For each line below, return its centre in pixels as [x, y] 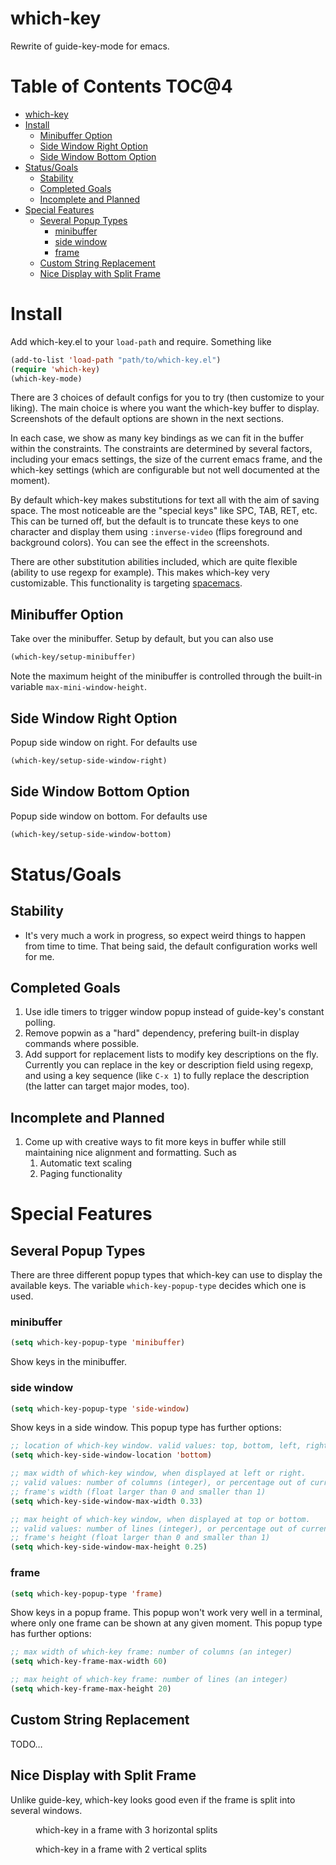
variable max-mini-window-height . [78, 687]
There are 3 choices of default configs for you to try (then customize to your [167, 398]
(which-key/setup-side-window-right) [89, 760]
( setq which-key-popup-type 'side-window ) [100, 1408]
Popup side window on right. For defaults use [104, 742]
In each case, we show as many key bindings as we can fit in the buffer [157, 438]
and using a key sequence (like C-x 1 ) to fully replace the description [167, 1076]
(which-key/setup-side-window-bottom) [91, 834]
